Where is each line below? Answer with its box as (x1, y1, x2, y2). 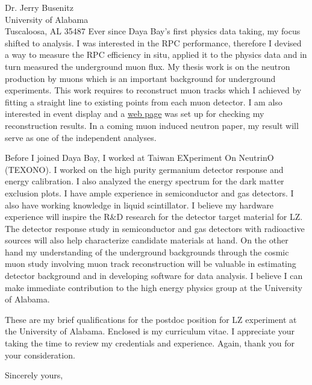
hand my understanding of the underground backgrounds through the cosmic (5, 245, 289, 258)
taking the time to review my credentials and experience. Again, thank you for (5, 337, 295, 349)
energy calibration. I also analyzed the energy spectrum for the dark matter (5, 175, 284, 187)
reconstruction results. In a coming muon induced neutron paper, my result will (5, 119, 299, 131)
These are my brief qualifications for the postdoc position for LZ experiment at (5, 313, 297, 325)
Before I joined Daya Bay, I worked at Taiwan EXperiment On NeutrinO (5, 151, 274, 164)
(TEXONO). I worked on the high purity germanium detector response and (5, 163, 284, 175)
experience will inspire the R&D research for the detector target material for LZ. (5, 210, 303, 223)
